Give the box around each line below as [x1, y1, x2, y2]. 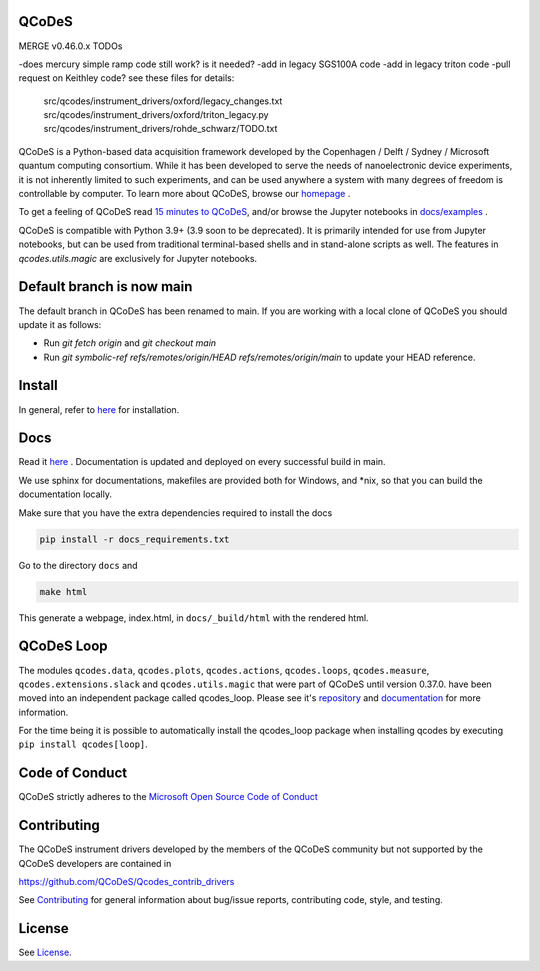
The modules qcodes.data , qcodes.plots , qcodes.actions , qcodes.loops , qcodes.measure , [18, 664, 430, 676]
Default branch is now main [18, 278, 193, 295]
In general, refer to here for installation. [18, 403, 180, 415]
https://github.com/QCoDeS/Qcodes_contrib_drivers [18, 876, 235, 888]
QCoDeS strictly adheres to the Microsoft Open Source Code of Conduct [18, 791, 319, 803]
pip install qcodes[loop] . [18, 738, 149, 750]
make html [39, 586, 88, 597]
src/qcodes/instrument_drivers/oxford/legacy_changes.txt [43, 95, 283, 107]
